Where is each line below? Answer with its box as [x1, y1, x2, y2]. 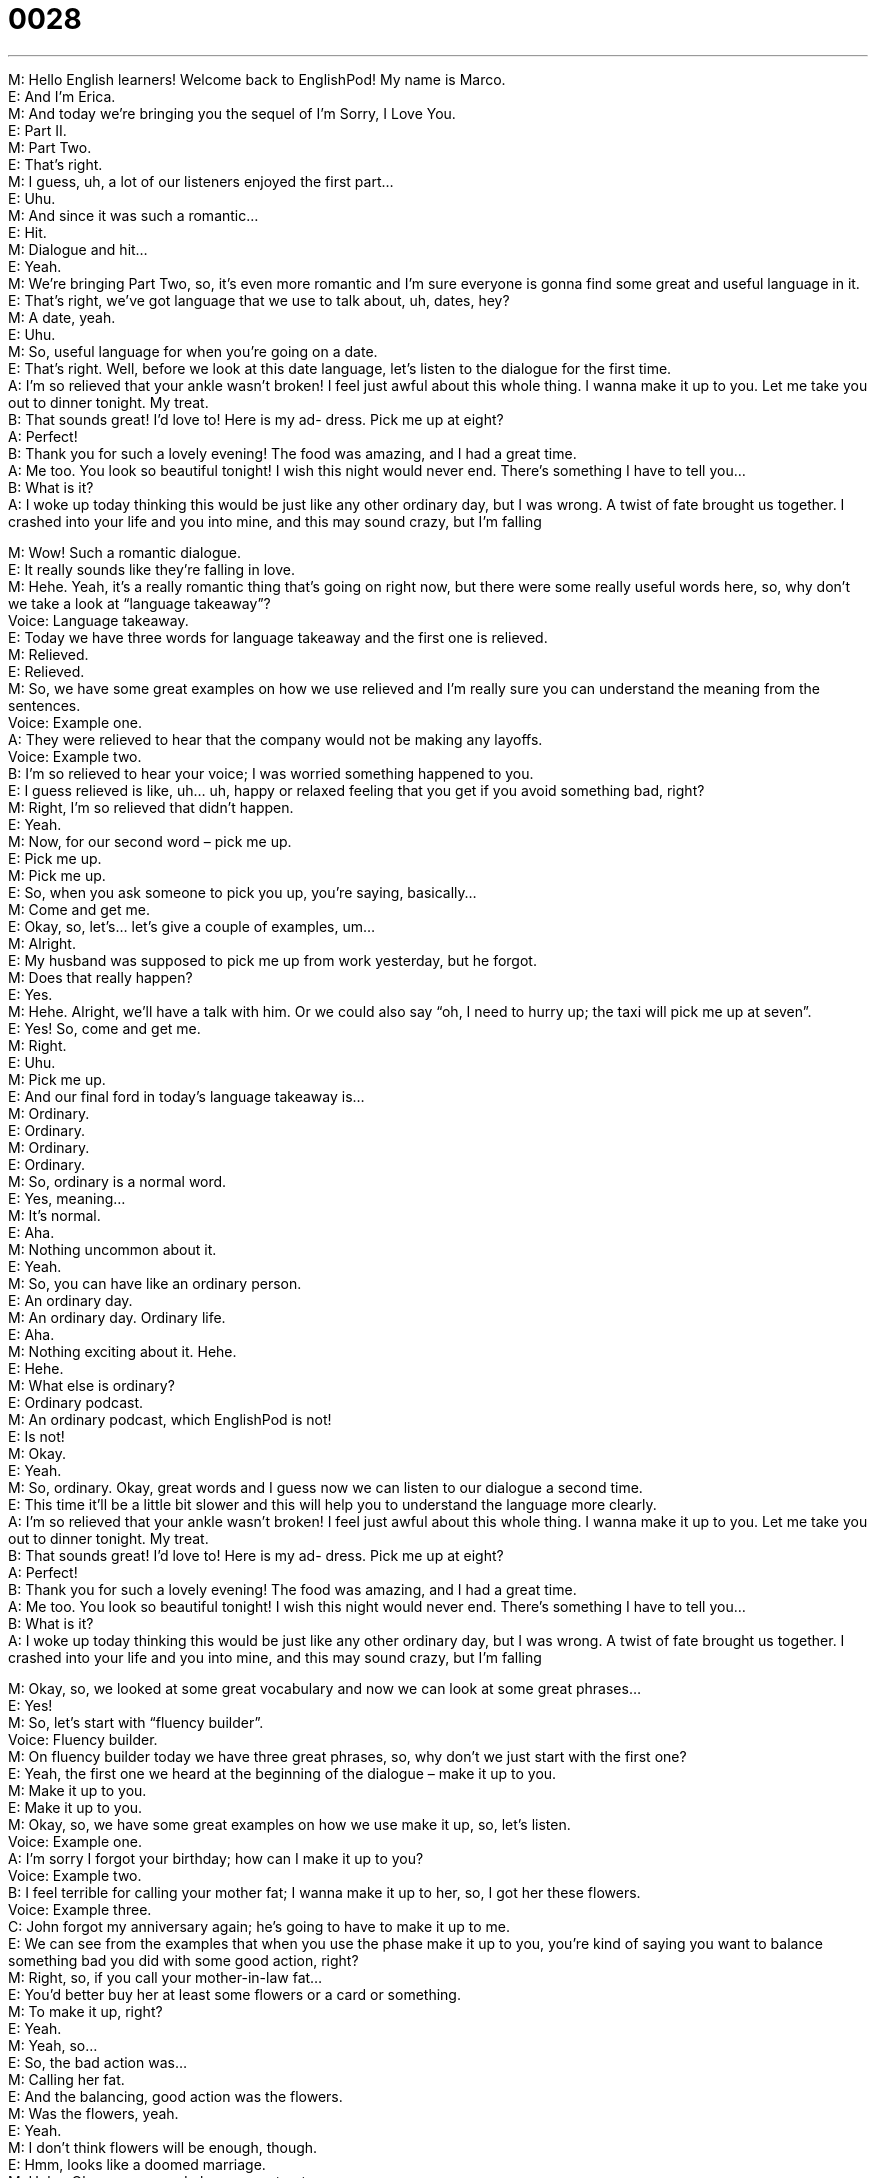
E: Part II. [8, 121, 67, 139]
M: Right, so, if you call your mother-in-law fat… [8, 1968, 323, 1986]
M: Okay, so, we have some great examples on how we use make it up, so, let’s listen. [8, 1815, 571, 1833]
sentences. [8, 696, 81, 714]
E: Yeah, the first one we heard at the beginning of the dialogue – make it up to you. [8, 1764, 557, 1782]
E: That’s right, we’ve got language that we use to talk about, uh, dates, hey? [8, 291, 510, 309]
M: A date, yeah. [8, 308, 116, 326]
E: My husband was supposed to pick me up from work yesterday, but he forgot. [8, 951, 537, 969]
